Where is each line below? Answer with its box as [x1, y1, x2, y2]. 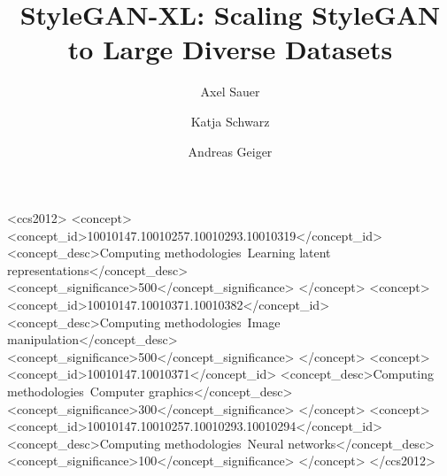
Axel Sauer [200, 82, 260, 101]
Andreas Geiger [188, 142, 273, 160]
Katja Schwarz [190, 111, 270, 130]
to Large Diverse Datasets [67, 31, 393, 67]
